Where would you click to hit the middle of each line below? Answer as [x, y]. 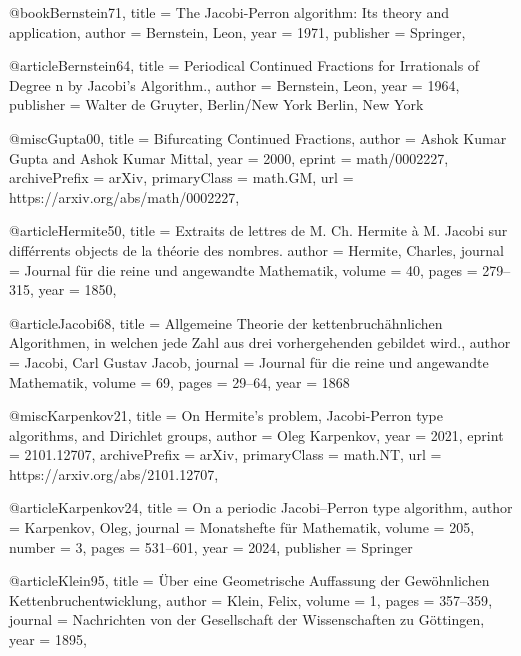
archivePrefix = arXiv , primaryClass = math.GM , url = [181, 177]
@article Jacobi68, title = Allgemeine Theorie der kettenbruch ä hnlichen [226, 322]
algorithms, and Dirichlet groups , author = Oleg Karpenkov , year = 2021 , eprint [256, 434]
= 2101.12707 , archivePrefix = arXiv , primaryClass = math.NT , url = [225, 454]
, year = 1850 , [73, 289]
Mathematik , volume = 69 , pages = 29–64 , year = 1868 [179, 381]
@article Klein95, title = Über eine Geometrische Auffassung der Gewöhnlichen [249, 580]
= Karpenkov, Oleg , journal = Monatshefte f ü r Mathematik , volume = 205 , [242, 527]
